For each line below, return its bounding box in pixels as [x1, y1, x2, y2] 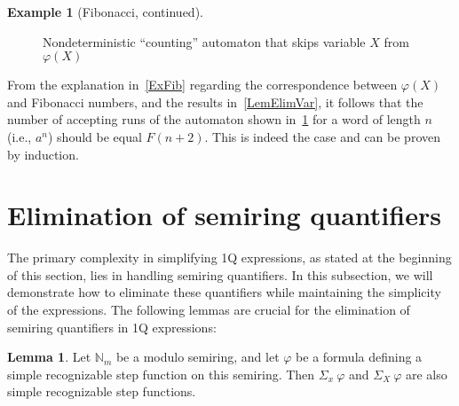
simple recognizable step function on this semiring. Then [7, 364, 315, 383]
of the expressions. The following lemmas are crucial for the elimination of [7, 301, 410, 319]
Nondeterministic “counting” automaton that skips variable [43, 32, 366, 51]
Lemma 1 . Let [7, 347, 91, 366]
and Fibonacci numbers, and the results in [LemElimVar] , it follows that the [7, 92, 423, 111]
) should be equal [47, 127, 142, 145]
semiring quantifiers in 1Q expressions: [7, 317, 217, 336]
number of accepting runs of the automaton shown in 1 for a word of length [7, 110, 421, 129]
